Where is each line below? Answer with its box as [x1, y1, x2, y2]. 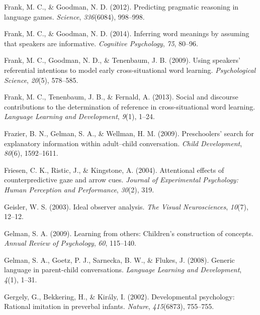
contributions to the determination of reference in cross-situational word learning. [4, 101, 255, 112]
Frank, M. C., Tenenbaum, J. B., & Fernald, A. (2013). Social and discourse [4, 91, 238, 102]
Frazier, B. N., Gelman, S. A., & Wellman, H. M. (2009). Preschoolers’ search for [4, 128, 254, 138]
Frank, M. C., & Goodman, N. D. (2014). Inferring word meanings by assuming [4, 28, 249, 39]
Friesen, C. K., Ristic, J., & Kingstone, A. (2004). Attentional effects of [4, 164, 224, 175]
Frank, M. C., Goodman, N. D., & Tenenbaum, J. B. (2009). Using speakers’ [4, 55, 240, 65]
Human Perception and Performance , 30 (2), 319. [4, 184, 154, 194]
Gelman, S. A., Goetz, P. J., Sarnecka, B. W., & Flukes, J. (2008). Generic [4, 254, 235, 265]
